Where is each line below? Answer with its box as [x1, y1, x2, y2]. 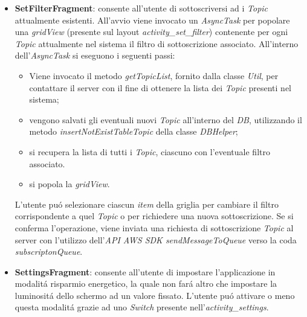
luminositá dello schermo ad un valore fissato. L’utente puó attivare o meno [15, 289, 295, 301]
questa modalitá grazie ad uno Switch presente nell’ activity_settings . [15, 301, 269, 313]
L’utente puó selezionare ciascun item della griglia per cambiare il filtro [15, 197, 279, 210]
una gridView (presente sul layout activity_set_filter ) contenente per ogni [15, 25, 288, 38]
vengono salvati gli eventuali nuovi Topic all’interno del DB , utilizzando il [29, 113, 302, 126]
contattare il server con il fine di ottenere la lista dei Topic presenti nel [29, 81, 291, 94]
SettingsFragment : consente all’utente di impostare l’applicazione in [15, 265, 276, 278]
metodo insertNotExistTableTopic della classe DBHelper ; [29, 125, 238, 138]
